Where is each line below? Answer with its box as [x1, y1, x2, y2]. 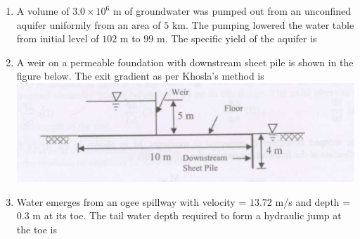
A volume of [16, 4, 70, 18]
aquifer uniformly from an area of [16, 17, 161, 32]
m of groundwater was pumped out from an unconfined [112, 4, 352, 18]
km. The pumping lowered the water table [172, 17, 354, 32]
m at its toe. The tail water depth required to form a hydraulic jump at [32, 208, 342, 223]
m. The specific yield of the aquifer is [156, 31, 317, 46]
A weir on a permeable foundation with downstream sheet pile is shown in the [16, 54, 354, 69]
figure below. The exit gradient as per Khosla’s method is [16, 68, 264, 83]
